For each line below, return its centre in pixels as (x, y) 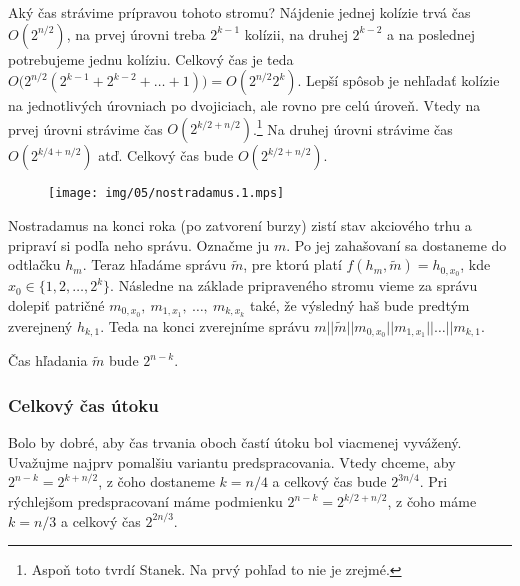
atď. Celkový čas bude (166, 155)
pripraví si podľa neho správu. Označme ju (139, 244)
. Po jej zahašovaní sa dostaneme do (396, 244)
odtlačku (34, 264)
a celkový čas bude (329, 481)
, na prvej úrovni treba (136, 33)
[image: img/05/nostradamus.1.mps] (166, 193)
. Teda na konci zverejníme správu (205, 325)
